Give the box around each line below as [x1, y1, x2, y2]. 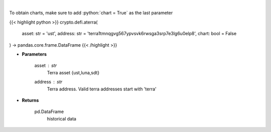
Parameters [22, 51, 47, 57]
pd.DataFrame [34, 108, 64, 115]
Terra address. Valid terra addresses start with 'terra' [47, 86, 157, 92]
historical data [47, 115, 76, 121]
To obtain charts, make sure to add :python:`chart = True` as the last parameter [9, 10, 173, 16]
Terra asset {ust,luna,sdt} [47, 69, 100, 75]
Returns [22, 97, 39, 103]
